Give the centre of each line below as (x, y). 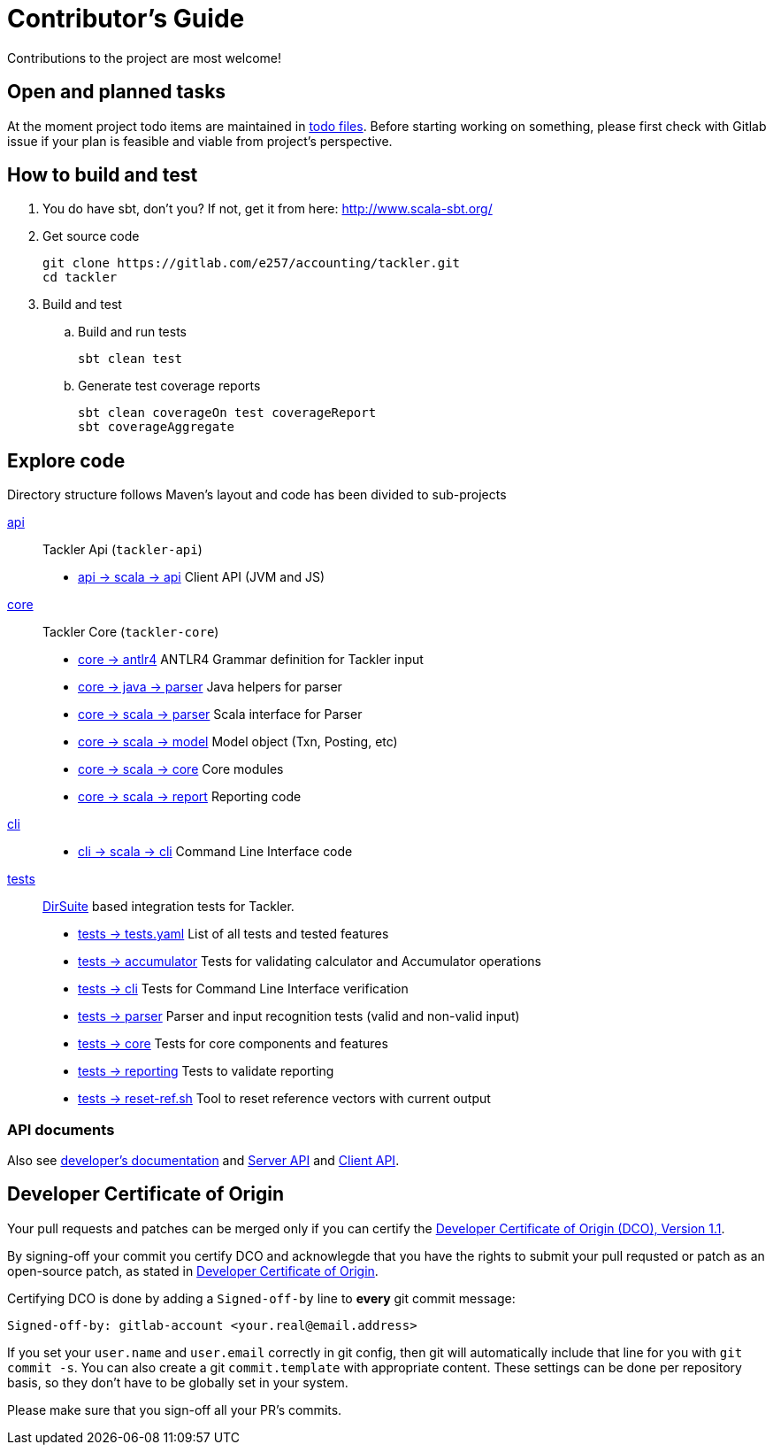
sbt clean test (130, 359)
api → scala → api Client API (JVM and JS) (202, 577)
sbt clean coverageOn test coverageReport (227, 413)
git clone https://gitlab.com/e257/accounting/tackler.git (252, 263)
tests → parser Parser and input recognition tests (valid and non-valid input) (299, 1016)
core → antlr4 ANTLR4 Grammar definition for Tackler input (251, 660)
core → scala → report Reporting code (190, 797)
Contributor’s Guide (126, 19)
